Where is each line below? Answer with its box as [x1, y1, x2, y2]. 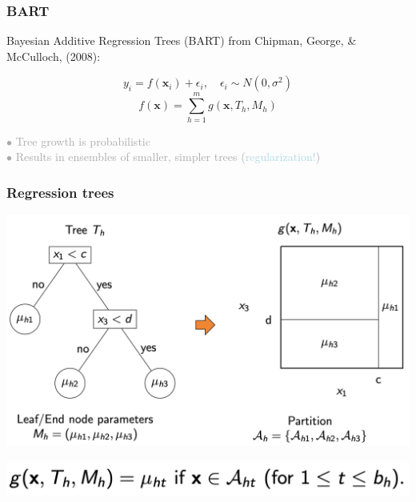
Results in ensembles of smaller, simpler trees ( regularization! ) [15, 148, 321, 165]
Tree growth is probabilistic [15, 132, 150, 149]
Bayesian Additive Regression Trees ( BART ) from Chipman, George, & [6, 32, 357, 49]
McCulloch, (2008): [6, 47, 101, 64]
